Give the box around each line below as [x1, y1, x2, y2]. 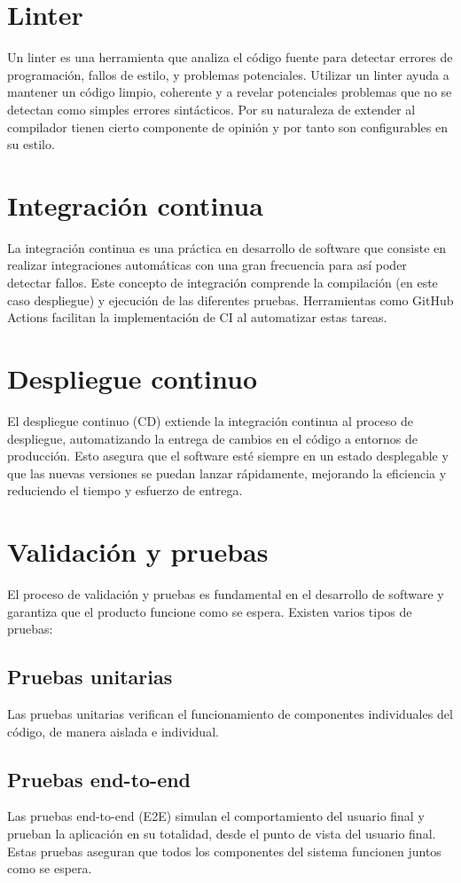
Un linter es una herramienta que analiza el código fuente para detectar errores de [7, 48, 453, 67]
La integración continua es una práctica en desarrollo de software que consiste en [7, 238, 447, 256]
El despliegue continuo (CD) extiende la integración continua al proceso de [7, 411, 413, 430]
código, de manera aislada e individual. [7, 721, 219, 740]
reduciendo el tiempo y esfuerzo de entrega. [7, 481, 243, 500]
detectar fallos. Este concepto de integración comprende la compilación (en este [7, 273, 438, 291]
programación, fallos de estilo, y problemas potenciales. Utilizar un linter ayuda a [7, 65, 449, 83]
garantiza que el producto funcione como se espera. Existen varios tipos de [7, 602, 412, 620]
